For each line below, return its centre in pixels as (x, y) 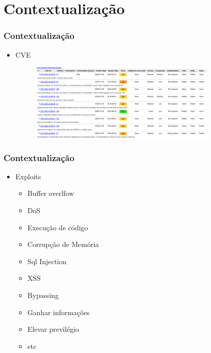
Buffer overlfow (51, 193)
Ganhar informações (58, 312)
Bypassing (43, 295)
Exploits (28, 176)
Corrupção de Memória (63, 244)
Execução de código (58, 227)
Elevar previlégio (53, 329)
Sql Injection (47, 261)
